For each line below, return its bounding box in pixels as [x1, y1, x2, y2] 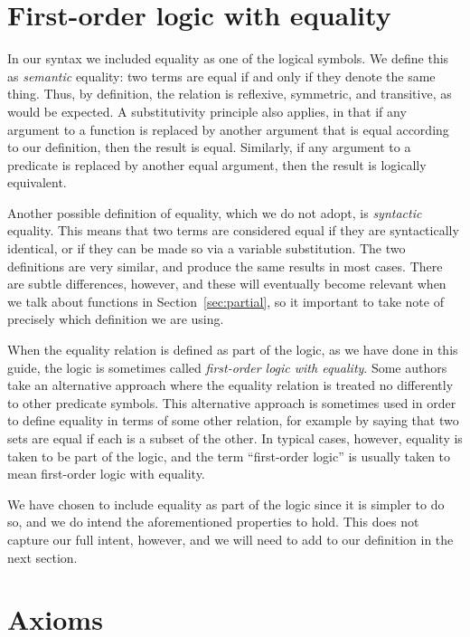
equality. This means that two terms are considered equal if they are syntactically [7, 221, 459, 240]
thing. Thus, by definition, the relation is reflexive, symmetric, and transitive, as [7, 84, 452, 103]
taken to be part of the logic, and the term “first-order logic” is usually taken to [7, 446, 451, 465]
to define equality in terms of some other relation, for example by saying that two [7, 411, 459, 430]
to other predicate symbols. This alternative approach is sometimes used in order [7, 393, 456, 412]
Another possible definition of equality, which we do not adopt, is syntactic [7, 203, 422, 222]
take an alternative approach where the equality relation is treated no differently [7, 376, 454, 395]
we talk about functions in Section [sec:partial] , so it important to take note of [7, 291, 444, 310]
